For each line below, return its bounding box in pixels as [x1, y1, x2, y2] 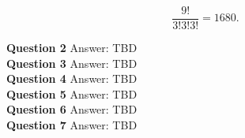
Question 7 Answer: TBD [6, 117, 138, 133]
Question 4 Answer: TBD [6, 70, 138, 87]
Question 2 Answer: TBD [6, 39, 138, 56]
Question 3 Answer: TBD [6, 54, 138, 71]
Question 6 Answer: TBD [6, 101, 138, 117]
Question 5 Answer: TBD [6, 85, 138, 102]
